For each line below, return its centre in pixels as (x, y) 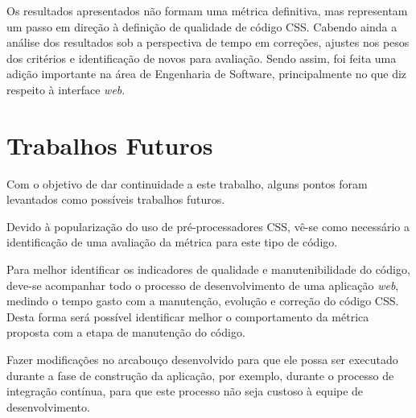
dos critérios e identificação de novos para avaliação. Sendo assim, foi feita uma (202, 58)
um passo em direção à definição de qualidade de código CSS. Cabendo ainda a (202, 26)
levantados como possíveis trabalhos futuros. (116, 199)
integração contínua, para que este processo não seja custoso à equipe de (185, 391)
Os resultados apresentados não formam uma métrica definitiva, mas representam (207, 10)
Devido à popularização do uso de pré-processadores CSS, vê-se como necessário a (208, 226)
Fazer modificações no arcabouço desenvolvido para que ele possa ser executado (202, 360)
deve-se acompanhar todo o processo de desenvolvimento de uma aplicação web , (203, 285)
